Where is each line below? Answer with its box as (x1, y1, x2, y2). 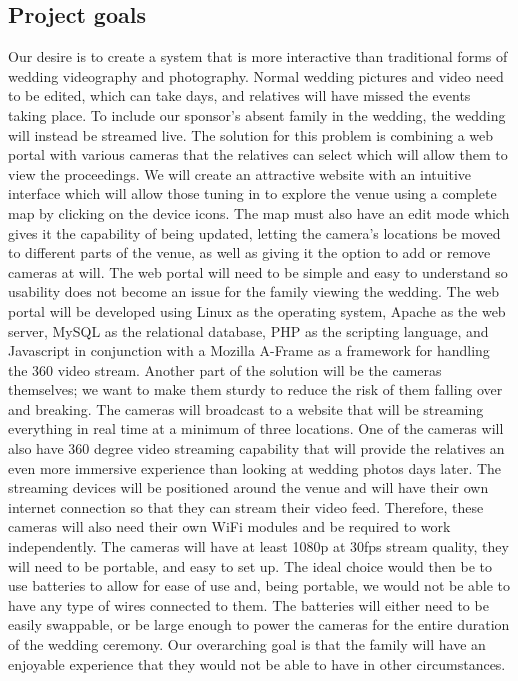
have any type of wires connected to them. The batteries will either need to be (8, 594, 489, 615)
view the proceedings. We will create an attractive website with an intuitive (8, 163, 472, 184)
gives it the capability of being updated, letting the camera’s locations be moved (8, 222, 501, 243)
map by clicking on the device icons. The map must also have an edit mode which (8, 202, 510, 223)
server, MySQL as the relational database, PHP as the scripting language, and (8, 320, 489, 341)
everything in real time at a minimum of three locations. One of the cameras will (8, 418, 504, 439)
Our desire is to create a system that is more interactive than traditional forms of (8, 46, 508, 67)
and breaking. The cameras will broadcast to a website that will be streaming (8, 398, 484, 419)
